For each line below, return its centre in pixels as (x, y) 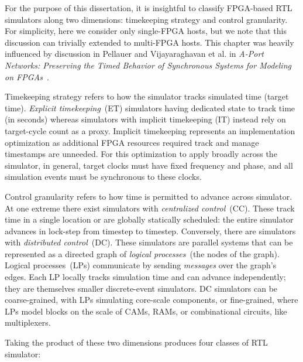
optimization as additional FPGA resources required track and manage (132, 142)
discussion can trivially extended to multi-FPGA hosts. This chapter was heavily (149, 42)
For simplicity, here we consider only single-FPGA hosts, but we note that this (146, 31)
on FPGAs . (27, 76)
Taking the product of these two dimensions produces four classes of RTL (136, 342)
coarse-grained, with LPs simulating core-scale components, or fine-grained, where (151, 300)
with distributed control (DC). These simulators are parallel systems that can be (149, 242)
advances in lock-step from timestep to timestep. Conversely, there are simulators (150, 230)
